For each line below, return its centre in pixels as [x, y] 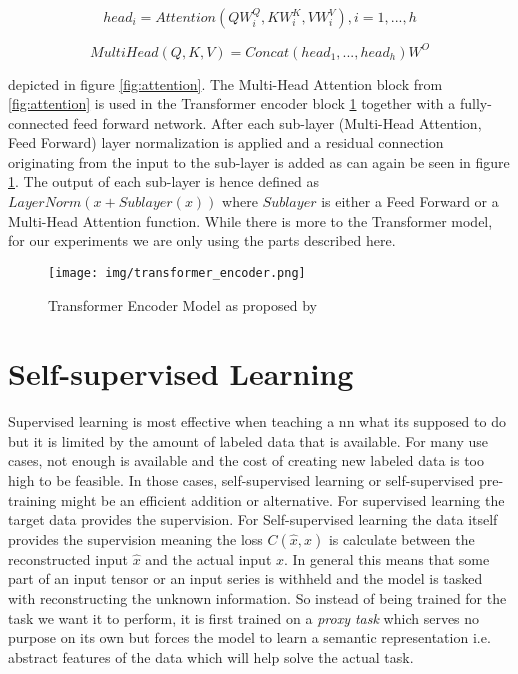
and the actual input [208, 558]
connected [38, 122]
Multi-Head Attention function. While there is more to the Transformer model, [250, 220]
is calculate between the [401, 538]
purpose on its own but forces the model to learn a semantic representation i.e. [249, 637]
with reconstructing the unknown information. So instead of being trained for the [257, 597]
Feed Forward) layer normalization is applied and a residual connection [226, 142]
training [32, 499]
